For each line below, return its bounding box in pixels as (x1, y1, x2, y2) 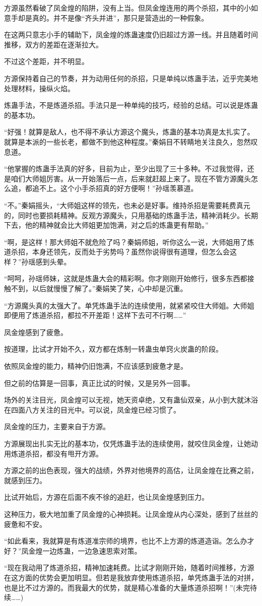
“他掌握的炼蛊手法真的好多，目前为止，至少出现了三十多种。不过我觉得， (4, 163, 247, 174)
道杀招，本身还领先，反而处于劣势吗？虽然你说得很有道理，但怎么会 (4, 246, 230, 257)
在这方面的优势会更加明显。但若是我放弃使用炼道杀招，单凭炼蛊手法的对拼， (4, 572, 258, 582)
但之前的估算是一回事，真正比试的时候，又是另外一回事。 (4, 377, 194, 388)
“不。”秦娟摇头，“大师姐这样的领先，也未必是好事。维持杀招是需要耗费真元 (4, 199, 250, 210)
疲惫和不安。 (4, 518, 46, 529)
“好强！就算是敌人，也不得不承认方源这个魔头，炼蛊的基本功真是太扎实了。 (4, 126, 254, 137)
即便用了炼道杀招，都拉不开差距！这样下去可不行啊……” (4, 310, 186, 320)
